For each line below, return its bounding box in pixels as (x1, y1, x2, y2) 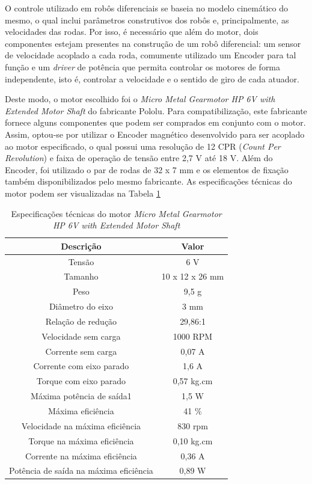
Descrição (61, 239, 102, 252)
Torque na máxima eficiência (28, 434, 134, 447)
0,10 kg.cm (173, 434, 213, 447)
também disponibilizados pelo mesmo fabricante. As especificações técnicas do (5, 175, 292, 188)
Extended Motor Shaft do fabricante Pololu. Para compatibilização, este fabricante (5, 104, 307, 117)
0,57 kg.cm (173, 375, 213, 387)
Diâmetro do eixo (49, 300, 113, 313)
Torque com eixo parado (36, 375, 126, 387)
